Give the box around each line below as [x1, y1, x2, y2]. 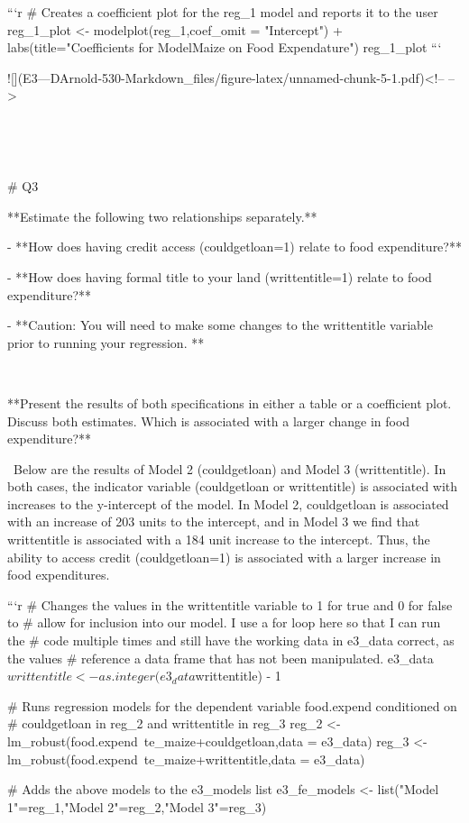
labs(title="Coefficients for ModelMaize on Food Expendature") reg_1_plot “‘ [7, 38, 442, 57]
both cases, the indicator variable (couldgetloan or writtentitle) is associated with [7, 477, 458, 496]
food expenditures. [7, 565, 110, 584]
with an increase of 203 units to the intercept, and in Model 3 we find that [7, 512, 420, 531]
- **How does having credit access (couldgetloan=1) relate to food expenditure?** [7, 237, 462, 256]
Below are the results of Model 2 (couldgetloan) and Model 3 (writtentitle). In [13, 459, 446, 478]
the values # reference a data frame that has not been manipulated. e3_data [7, 648, 434, 667]
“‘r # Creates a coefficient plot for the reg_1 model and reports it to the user [7, 3, 438, 21]
